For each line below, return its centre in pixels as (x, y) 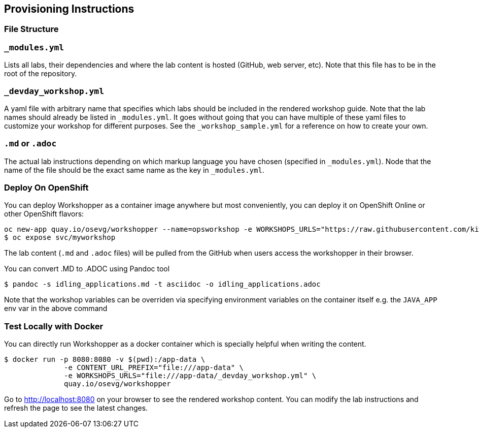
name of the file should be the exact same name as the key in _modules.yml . (134, 170)
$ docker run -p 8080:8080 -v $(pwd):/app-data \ (105, 360)
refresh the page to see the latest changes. (76, 408)
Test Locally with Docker (54, 326)
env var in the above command (56, 308)
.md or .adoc (30, 144)
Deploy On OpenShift (46, 188)
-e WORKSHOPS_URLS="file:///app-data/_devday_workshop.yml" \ (190, 376)
